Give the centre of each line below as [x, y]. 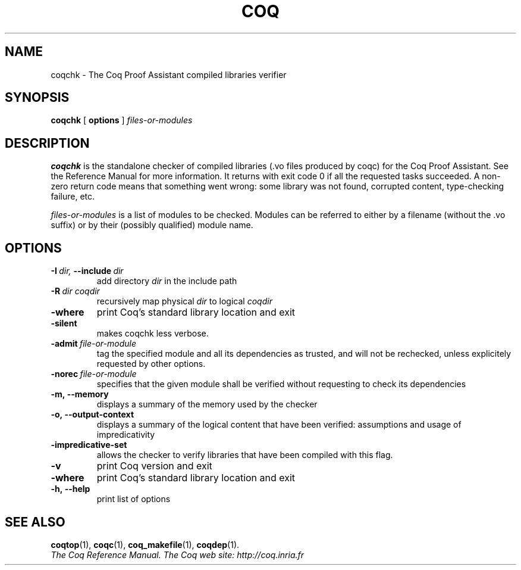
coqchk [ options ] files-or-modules [122, 120]
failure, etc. [73, 197]
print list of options [134, 499]
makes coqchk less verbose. [153, 334]
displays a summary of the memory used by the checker [207, 404]
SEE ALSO [35, 522]
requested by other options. [151, 364]
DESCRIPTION [47, 143]
